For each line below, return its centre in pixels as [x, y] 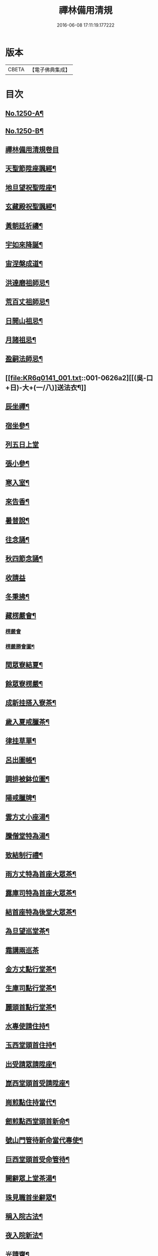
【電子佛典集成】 [50, 70]
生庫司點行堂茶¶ [31, 988]
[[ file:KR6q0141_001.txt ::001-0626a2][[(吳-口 [79, 378]
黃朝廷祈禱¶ [24, 226]
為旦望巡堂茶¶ [28, 931]
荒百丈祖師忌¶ [28, 302]
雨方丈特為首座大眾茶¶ [41, 874]
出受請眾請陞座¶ [31, 1064]
